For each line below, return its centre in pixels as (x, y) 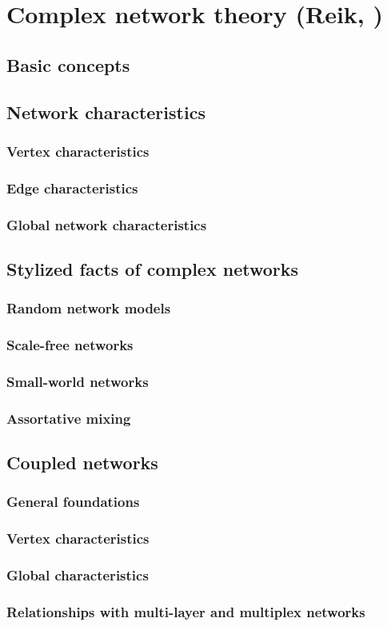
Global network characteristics (107, 224)
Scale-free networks (70, 345)
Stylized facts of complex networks (153, 268)
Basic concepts (68, 64)
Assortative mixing (69, 418)
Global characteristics (78, 575)
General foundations (73, 502)
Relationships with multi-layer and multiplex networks (186, 611)
